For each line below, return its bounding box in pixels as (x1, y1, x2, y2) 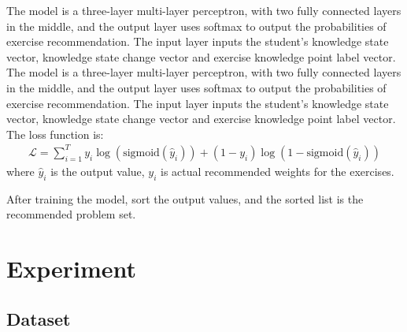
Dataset (6, 306, 71, 330)
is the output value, (50, 162, 145, 179)
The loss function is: (6, 125, 104, 142)
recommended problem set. (6, 206, 136, 222)
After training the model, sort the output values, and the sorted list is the (6, 190, 364, 207)
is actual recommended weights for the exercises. (161, 162, 394, 179)
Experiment (6, 252, 137, 285)
